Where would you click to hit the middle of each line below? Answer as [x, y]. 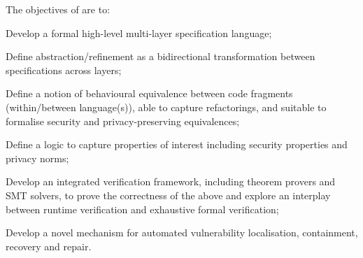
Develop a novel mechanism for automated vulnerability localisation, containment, [182, 232]
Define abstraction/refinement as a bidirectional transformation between [161, 56]
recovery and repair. [49, 246]
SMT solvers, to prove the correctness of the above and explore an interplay [168, 195]
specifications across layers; [64, 70]
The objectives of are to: [58, 9]
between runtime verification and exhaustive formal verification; [142, 209]
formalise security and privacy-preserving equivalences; [123, 121]
